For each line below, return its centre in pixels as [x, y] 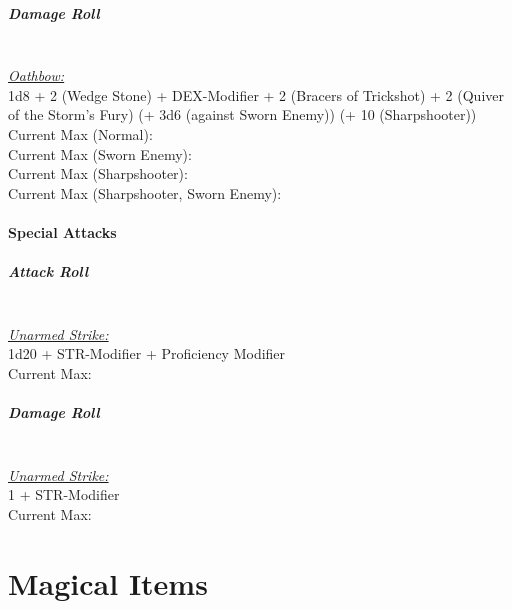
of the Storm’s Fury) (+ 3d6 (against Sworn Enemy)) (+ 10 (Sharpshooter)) [242, 114]
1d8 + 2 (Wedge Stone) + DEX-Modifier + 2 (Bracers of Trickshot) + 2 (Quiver [256, 94]
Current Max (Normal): [80, 133]
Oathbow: [36, 75]
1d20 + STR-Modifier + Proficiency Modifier [147, 353]
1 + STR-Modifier [64, 494]
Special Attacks [62, 231]
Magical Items [108, 582]
